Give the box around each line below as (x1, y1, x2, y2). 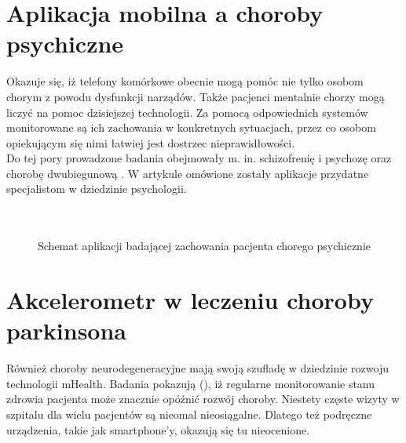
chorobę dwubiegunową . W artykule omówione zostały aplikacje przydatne (6, 165, 369, 181)
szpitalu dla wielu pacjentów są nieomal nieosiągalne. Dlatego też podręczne (6, 405, 372, 422)
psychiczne (6, 27, 124, 60)
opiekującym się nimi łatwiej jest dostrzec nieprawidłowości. (6, 134, 295, 151)
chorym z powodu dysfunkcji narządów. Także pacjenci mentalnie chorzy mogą (6, 88, 385, 104)
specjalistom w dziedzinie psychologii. (6, 180, 187, 197)
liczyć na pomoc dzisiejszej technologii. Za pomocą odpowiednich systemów (6, 103, 368, 120)
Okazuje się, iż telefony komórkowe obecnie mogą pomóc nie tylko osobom (6, 73, 364, 89)
